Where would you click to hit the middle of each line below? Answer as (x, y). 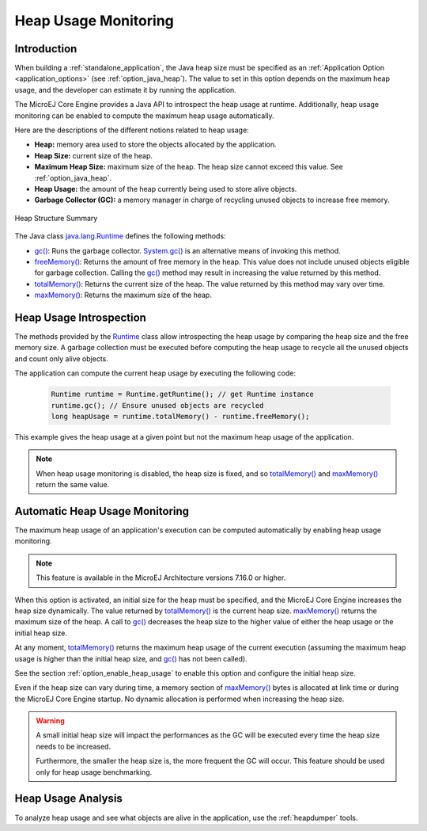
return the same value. (73, 485)
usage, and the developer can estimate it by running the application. (125, 90)
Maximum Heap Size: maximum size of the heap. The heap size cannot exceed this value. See (189, 167)
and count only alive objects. (61, 358)
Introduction (46, 49)
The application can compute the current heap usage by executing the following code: (155, 373)
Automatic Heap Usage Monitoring (102, 511)
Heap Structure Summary (56, 218)
